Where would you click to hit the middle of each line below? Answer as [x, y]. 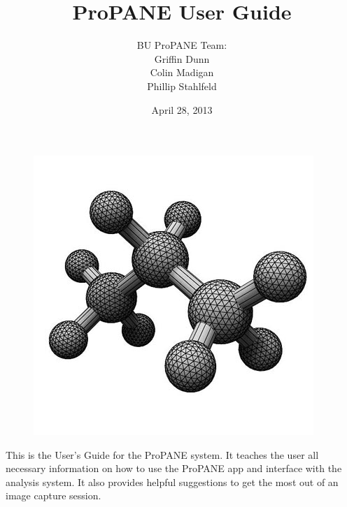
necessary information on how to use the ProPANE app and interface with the [174, 468]
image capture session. [54, 495]
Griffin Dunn [182, 58]
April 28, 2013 [182, 109]
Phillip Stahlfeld [182, 86]
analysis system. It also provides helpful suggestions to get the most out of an [172, 482]
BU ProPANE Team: [182, 45]
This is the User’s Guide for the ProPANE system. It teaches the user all [162, 454]
